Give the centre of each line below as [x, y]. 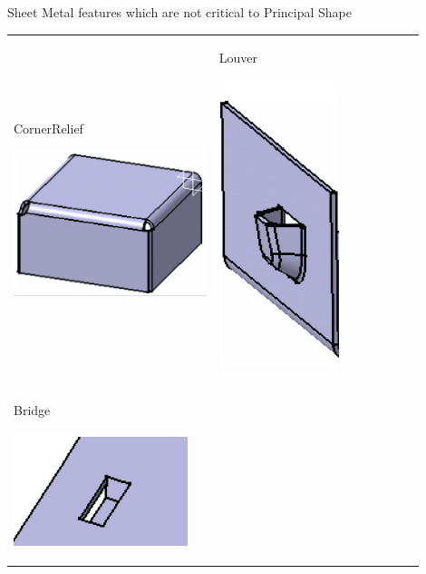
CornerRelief [48, 128]
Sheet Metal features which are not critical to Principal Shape [180, 12]
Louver [238, 58]
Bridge [32, 409]
